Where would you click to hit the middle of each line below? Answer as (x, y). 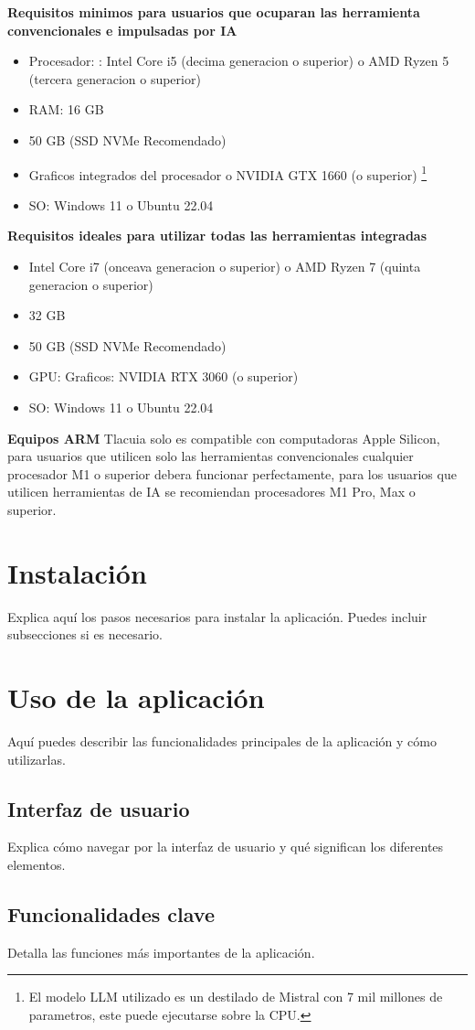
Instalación (77, 572)
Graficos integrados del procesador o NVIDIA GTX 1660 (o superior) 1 (228, 173)
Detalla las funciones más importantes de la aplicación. (161, 952)
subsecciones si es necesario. (85, 634)
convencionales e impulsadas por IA (122, 30)
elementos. (37, 864)
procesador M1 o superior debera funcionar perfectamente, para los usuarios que (232, 473)
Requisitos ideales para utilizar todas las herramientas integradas (217, 236)
